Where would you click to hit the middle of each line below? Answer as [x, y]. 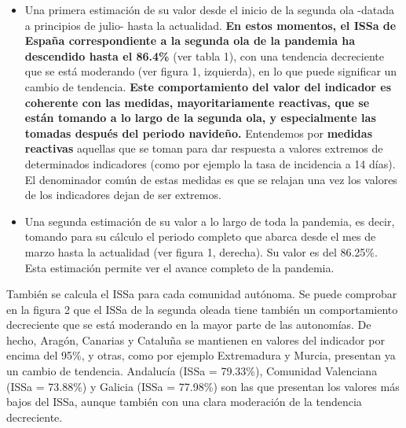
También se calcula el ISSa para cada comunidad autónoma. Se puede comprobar [202, 294]
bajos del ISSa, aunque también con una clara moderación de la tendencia [184, 402]
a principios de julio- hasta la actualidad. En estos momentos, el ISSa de [210, 25]
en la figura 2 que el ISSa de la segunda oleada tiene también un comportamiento [202, 309]
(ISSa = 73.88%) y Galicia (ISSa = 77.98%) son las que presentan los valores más [203, 386]
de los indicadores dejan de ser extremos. [123, 195]
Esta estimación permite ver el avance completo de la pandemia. [179, 267]
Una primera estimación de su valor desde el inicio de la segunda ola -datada [209, 9]
